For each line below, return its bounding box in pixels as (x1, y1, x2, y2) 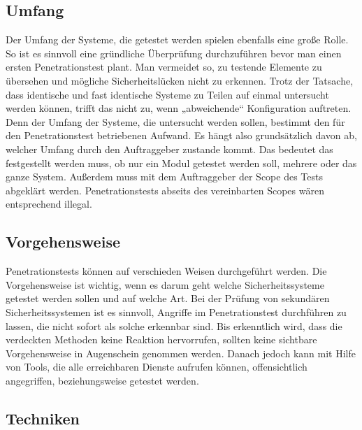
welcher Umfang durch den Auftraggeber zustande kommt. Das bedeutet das (6, 141, 333, 156)
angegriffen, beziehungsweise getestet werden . (6, 373, 199, 387)
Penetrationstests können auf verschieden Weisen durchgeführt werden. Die (6, 264, 327, 278)
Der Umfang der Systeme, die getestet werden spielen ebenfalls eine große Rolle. (6, 32, 349, 47)
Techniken (6, 407, 80, 429)
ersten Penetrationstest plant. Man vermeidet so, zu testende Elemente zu (6, 59, 322, 74)
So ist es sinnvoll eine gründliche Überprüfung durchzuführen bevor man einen (6, 45, 342, 60)
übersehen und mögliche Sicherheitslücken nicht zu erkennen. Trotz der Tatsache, (6, 73, 354, 87)
